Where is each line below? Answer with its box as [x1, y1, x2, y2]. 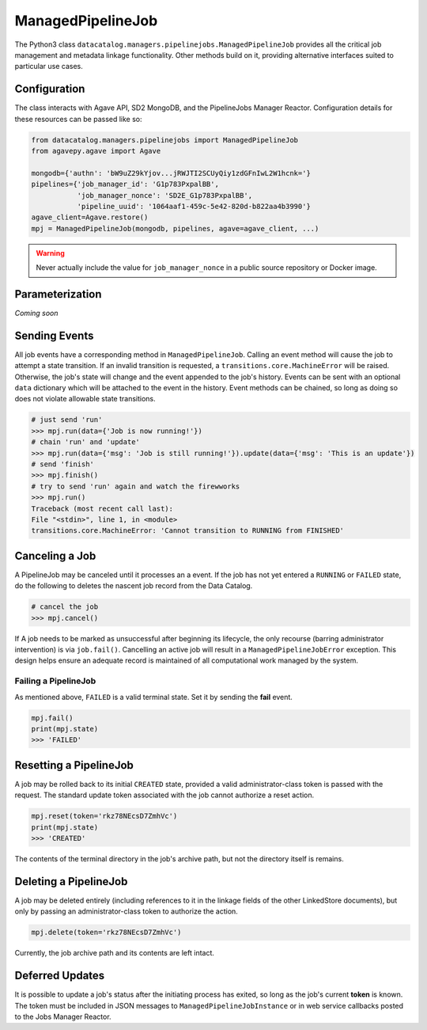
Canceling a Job [14, 549, 96, 562]
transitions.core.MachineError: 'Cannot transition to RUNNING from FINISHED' [31, 526, 344, 535]
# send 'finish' [31, 460, 95, 469]
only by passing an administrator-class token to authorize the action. [14, 906, 239, 916]
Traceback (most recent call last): [31, 504, 174, 513]
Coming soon [14, 309, 59, 318]
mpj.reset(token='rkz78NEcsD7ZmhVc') [31, 811, 178, 821]
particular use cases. [14, 62, 83, 71]
